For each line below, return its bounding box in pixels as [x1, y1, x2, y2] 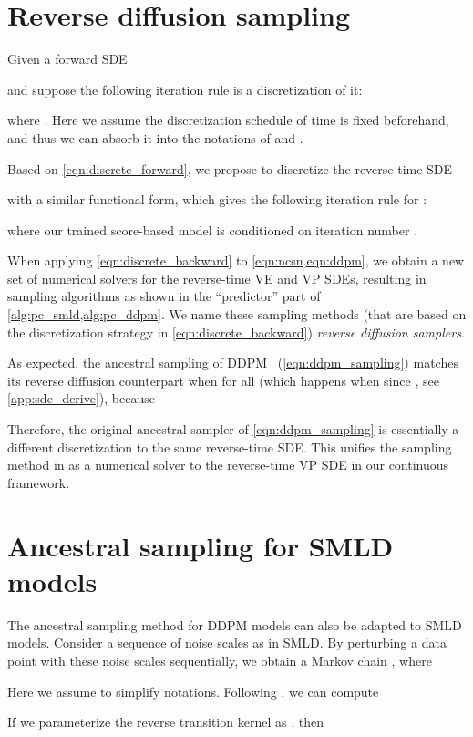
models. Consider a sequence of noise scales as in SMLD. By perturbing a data [7, 633, 447, 652]
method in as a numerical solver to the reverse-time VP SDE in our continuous [7, 455, 449, 474]
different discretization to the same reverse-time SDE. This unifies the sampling [7, 437, 452, 456]
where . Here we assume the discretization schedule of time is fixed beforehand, [7, 110, 449, 130]
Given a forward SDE [7, 49, 128, 68]
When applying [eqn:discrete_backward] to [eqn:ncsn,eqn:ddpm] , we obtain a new [7, 251, 465, 270]
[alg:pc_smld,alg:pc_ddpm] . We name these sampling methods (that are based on [7, 305, 467, 324]
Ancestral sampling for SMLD [7, 526, 394, 564]
